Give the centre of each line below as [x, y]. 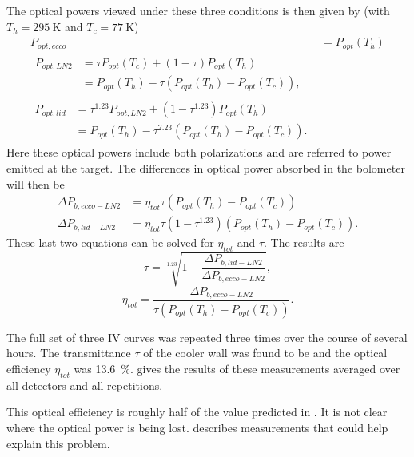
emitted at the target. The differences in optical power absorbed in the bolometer [206, 167]
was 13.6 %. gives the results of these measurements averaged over [237, 369]
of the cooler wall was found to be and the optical [265, 353]
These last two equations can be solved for [110, 242]
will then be [36, 183]
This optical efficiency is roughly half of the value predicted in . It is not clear [197, 412]
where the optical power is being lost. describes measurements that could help [197, 427]
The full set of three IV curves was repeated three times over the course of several [207, 337]
